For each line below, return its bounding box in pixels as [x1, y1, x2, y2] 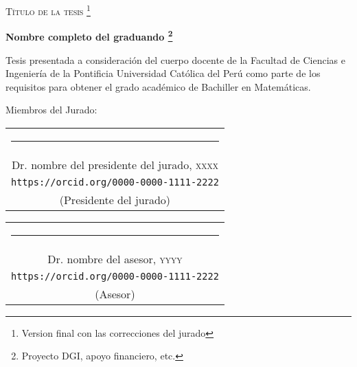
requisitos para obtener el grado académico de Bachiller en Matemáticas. [5, 79, 311, 93]
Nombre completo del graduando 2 [5, 27, 173, 43]
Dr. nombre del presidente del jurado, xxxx [11, 156, 218, 173]
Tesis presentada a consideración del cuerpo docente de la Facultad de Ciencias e [5, 52, 345, 67]
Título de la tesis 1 [5, 2, 91, 18]
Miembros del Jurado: [5, 102, 97, 117]
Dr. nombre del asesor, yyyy [47, 250, 183, 267]
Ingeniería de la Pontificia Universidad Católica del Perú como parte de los [5, 66, 321, 80]
